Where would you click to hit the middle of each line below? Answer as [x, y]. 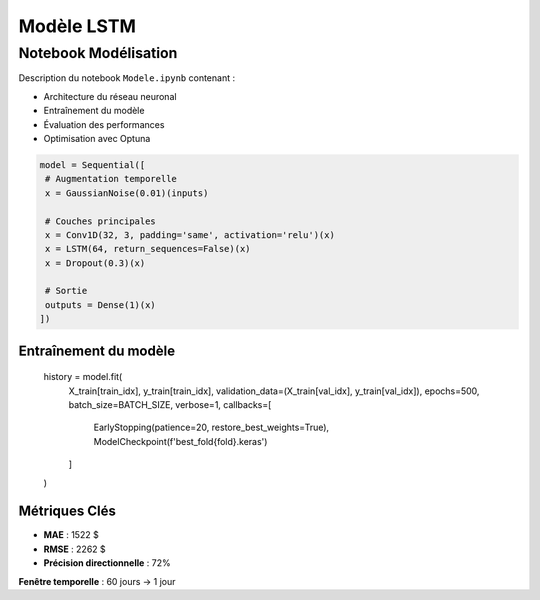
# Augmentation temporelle [111, 179]
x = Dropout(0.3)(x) [95, 263]
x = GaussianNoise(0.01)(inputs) [127, 193]
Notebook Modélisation [98, 53]
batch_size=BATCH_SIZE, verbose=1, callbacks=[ [170, 405]
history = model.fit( [83, 377]
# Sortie [66, 291]
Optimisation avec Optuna [97, 138]
